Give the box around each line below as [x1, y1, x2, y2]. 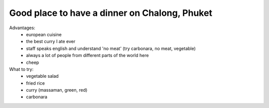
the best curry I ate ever [26, 39, 76, 45]
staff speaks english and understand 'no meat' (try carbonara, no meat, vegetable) [26, 45, 196, 52]
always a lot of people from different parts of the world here [26, 53, 149, 58]
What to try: [9, 66, 34, 72]
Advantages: [9, 25, 35, 31]
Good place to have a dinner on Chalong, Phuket [9, 7, 213, 18]
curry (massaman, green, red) [26, 87, 88, 93]
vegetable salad [26, 73, 59, 79]
